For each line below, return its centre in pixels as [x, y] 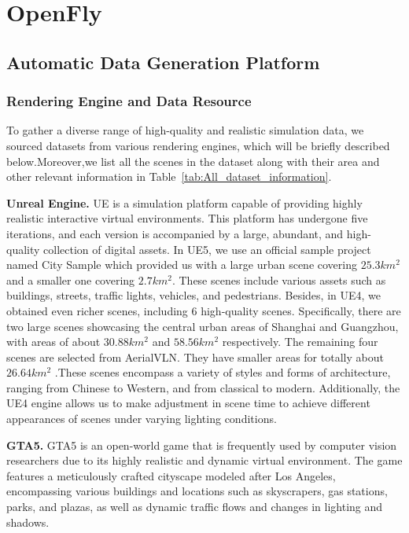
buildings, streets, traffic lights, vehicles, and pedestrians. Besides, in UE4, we [194, 295]
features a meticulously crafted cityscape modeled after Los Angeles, [171, 475]
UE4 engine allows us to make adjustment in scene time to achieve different [188, 403]
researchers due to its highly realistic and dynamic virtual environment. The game [204, 460]
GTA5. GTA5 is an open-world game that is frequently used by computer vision [202, 445]
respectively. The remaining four [300, 342]
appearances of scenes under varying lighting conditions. [142, 419]
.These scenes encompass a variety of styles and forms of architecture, [223, 372]
